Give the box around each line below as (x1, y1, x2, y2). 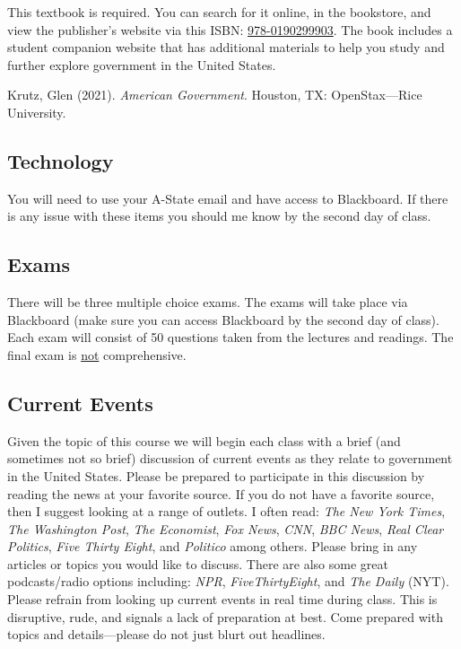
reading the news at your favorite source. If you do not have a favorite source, (7, 484, 435, 503)
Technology (7, 146, 114, 174)
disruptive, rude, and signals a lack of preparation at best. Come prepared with (7, 607, 443, 626)
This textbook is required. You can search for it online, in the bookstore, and (7, 3, 431, 21)
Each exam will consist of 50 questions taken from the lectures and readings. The (7, 328, 454, 346)
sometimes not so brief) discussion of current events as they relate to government (7, 449, 453, 468)
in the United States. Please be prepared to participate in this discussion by (7, 466, 425, 485)
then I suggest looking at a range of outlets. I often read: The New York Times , (7, 502, 446, 521)
